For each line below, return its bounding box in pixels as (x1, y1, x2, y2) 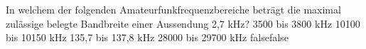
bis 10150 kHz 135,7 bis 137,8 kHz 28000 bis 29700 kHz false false (6, 30, 289, 45)
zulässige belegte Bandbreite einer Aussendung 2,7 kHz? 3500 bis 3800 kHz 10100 (6, 16, 360, 31)
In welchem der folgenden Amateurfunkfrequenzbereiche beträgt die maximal (6, 2, 341, 16)
